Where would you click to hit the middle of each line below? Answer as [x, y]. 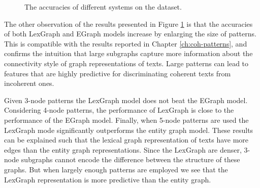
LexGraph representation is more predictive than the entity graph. [108, 179]
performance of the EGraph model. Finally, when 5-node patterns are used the [126, 120]
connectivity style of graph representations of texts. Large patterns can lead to [126, 63]
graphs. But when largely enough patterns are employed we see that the [116, 169]
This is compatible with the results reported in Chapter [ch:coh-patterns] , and [126, 43]
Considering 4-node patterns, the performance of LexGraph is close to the [119, 110]
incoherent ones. [29, 83]
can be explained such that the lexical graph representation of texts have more [126, 140]
